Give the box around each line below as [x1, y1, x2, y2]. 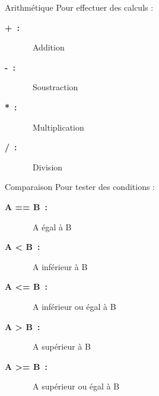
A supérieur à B [32, 340, 91, 353]
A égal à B [32, 220, 72, 233]
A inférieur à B [32, 260, 88, 273]
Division [32, 160, 63, 173]
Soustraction [32, 81, 78, 93]
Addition [32, 41, 65, 53]
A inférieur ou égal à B [32, 300, 116, 312]
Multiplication [32, 121, 84, 133]
